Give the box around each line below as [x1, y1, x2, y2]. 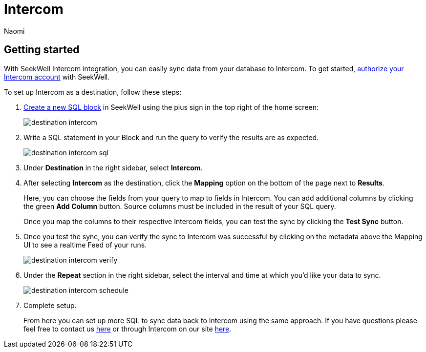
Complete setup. [23, 301, 77, 310]
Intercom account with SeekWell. [4, 72, 110, 81]
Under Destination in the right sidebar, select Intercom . [23, 163, 203, 172]
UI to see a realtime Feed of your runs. [23, 240, 147, 249]
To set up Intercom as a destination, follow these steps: [4, 87, 182, 96]
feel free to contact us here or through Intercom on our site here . [23, 324, 232, 333]
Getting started [4, 43, 80, 56]
